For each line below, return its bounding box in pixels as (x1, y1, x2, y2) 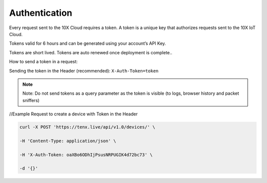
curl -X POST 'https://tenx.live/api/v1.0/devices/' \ (19, 124, 155, 130)
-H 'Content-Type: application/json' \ (19, 138, 116, 144)
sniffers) (22, 97, 40, 103)
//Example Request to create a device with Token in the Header (9, 111, 138, 117)
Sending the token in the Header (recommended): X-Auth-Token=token (9, 68, 159, 73)
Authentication (9, 7, 73, 18)
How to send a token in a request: (9, 59, 78, 65)
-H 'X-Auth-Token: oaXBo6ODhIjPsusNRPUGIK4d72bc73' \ (19, 152, 153, 157)
